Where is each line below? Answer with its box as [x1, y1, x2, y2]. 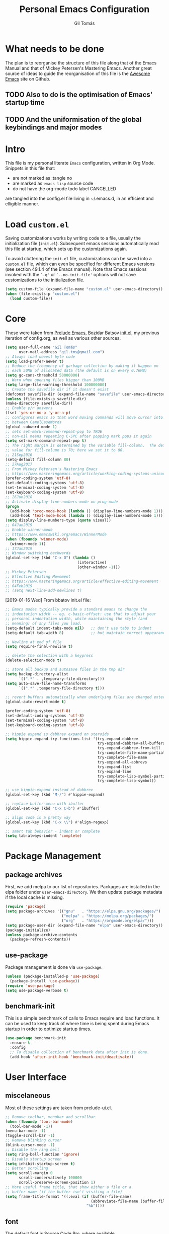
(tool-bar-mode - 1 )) [10, 1124, 53, 1129]
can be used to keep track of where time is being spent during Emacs [5, 1021, 149, 1027]
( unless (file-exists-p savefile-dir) [5, 396, 87, 401]
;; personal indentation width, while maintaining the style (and [5, 616, 147, 622]
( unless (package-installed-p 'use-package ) [5, 974, 100, 979]
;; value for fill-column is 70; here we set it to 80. [5, 448, 125, 453]
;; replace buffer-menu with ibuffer [5, 801, 84, 806]
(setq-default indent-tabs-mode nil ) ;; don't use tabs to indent [5, 626, 152, 631]
